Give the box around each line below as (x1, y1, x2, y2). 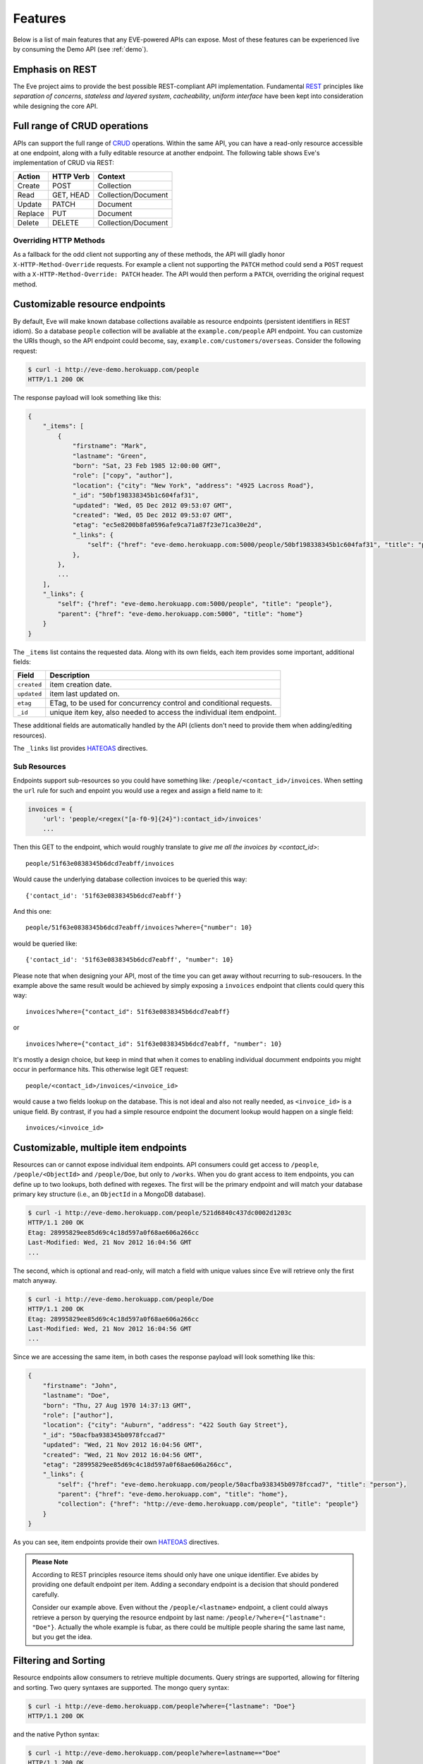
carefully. (32, 1590, 59, 1598)
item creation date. (49, 679, 112, 689)
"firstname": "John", (42, 1382, 118, 1389)
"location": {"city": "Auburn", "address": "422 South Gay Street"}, (42, 1421, 288, 1429)
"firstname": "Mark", (72, 442, 147, 450)
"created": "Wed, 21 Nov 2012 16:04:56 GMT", (42, 1451, 203, 1458)
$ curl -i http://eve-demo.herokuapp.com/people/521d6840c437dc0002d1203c (27, 1209, 293, 1216)
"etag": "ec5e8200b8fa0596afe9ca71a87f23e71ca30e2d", (72, 521, 262, 529)
